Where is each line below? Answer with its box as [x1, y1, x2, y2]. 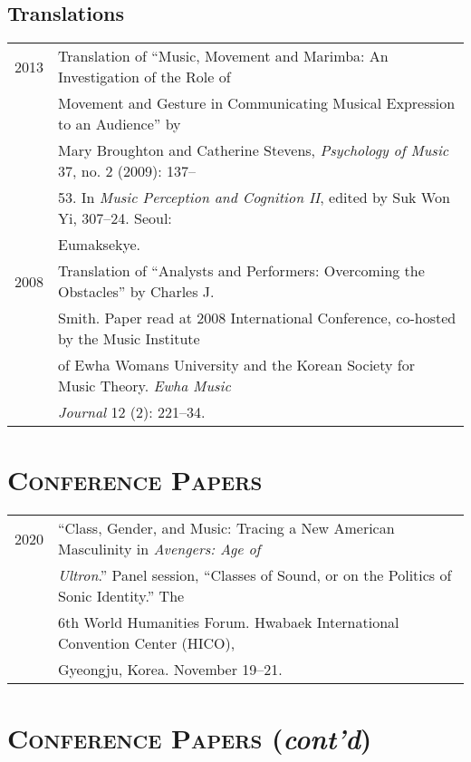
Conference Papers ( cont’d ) [7, 719, 372, 757]
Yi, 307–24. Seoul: [58, 207, 172, 229]
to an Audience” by [58, 113, 181, 135]
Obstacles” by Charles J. [58, 281, 215, 303]
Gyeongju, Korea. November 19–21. [58, 659, 283, 680]
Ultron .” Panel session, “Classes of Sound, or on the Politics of [58, 564, 452, 586]
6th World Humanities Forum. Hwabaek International [58, 612, 399, 633]
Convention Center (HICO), [58, 632, 235, 654]
